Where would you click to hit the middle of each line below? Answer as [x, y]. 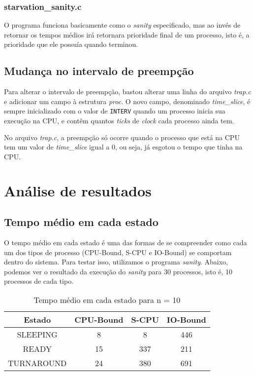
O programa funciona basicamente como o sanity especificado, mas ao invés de [122, 25]
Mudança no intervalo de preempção [99, 71]
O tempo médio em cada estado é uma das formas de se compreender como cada [126, 242]
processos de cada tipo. [39, 281]
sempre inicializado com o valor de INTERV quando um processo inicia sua [115, 111]
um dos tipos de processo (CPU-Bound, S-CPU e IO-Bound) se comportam [118, 252]
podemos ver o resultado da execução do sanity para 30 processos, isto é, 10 [118, 271]
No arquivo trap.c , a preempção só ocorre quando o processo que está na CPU [122, 137]
